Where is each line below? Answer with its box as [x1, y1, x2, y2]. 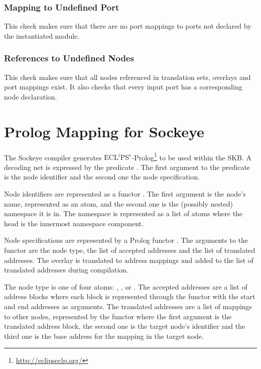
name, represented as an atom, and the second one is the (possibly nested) [4, 198, 233, 209]
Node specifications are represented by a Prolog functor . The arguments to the [4, 235, 248, 245]
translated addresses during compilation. [4, 264, 128, 275]
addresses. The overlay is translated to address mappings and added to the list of [4, 254, 254, 265]
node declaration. [4, 91, 57, 102]
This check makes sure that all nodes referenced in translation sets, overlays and [4, 71, 251, 82]
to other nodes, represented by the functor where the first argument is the [4, 311, 232, 321]
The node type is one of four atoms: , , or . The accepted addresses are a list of [4, 281, 247, 292]
